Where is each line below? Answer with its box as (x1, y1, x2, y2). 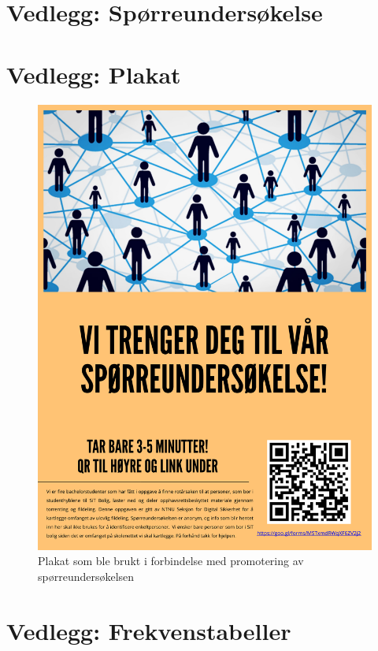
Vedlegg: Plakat (6, 58, 181, 90)
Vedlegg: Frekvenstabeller (6, 614, 291, 646)
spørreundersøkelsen (38, 568, 135, 585)
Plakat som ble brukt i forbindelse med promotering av (38, 552, 304, 569)
